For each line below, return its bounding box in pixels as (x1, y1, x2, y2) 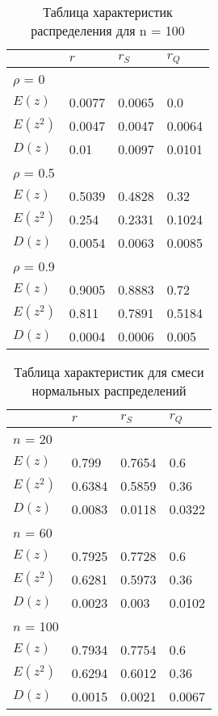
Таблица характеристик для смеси (14, 362, 204, 381)
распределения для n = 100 (31, 21, 185, 40)
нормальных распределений (31, 380, 187, 400)
